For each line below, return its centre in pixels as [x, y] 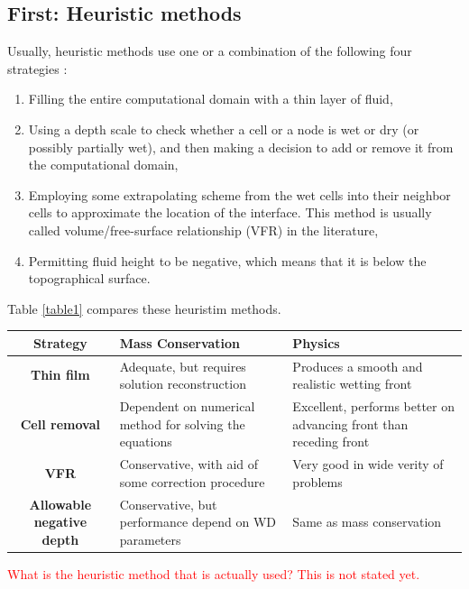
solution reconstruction [183, 384]
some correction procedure [192, 481]
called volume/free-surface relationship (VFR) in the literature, [203, 230]
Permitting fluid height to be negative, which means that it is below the [227, 260]
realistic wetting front [352, 384]
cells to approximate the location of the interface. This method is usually [230, 212]
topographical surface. [89, 278]
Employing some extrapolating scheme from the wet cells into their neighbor [239, 194]
